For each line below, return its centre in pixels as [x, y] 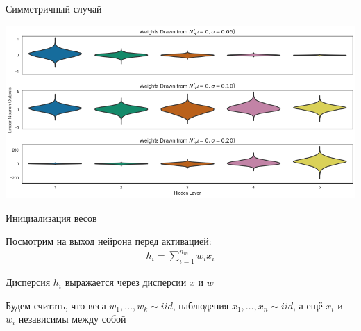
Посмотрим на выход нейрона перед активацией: [109, 241]
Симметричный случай [54, 8]
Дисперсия [28, 282]
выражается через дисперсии [126, 282]
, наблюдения [201, 305]
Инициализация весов [51, 217]
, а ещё [308, 305]
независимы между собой [72, 319]
